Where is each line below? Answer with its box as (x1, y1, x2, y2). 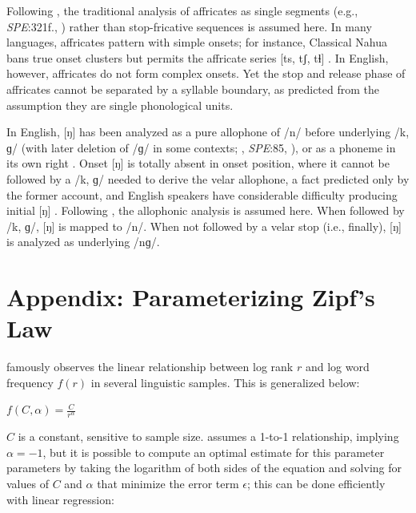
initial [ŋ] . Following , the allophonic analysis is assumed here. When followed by (6, 202, 405, 219)
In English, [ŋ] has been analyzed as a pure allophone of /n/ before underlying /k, (6, 123, 410, 140)
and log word (305, 358, 370, 375)
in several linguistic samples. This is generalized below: (90, 374, 360, 390)
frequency (6, 374, 54, 390)
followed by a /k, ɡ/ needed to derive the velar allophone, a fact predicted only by (6, 170, 410, 187)
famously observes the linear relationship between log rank (6, 358, 294, 375)
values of (6, 475, 49, 492)
